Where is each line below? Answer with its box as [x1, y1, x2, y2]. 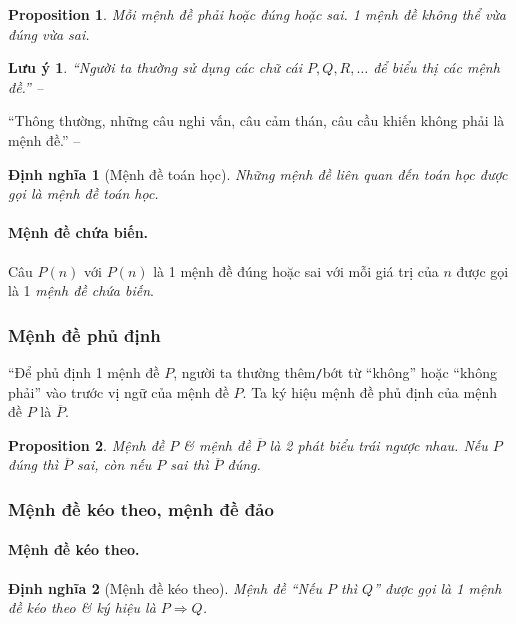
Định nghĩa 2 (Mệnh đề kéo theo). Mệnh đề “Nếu [8, 577, 322, 598]
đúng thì [8, 454, 59, 475]
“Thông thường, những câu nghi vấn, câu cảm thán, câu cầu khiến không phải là [8, 110, 505, 131]
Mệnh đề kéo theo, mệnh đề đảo [8, 496, 274, 521]
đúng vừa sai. [8, 23, 90, 44]
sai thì [170, 454, 209, 475]
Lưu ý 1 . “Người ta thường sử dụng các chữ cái [8, 57, 303, 78]
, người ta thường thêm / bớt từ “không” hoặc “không [173, 361, 497, 382]
